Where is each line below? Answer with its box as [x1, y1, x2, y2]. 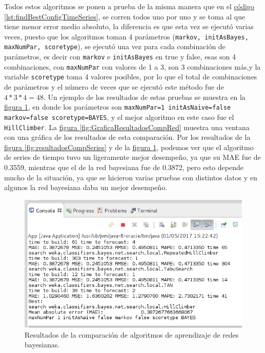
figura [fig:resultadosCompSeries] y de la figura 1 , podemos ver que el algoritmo [4, 141, 254, 152]
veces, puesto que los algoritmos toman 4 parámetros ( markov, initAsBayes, [4, 31, 249, 41]
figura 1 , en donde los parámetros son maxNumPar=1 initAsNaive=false [4, 101, 231, 112]
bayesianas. [25, 339, 60, 350]
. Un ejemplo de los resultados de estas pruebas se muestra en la [43, 91, 246, 102]
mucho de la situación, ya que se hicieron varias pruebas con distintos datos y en [4, 172, 257, 182]
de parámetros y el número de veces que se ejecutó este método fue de [4, 81, 224, 92]
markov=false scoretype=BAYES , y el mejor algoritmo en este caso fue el [4, 111, 234, 122]
